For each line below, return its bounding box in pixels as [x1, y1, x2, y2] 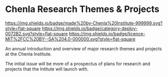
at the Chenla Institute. [5, 51, 52, 57]
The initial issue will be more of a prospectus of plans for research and [5, 60, 150, 66]
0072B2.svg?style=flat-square [5, 30, 68, 36]
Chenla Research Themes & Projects [5, 3, 159, 15]
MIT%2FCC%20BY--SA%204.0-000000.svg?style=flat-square [5, 36, 136, 42]
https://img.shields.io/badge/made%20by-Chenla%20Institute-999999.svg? [5, 20, 163, 26]
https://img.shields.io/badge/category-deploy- [41, 25, 137, 31]
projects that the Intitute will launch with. [5, 66, 89, 72]
